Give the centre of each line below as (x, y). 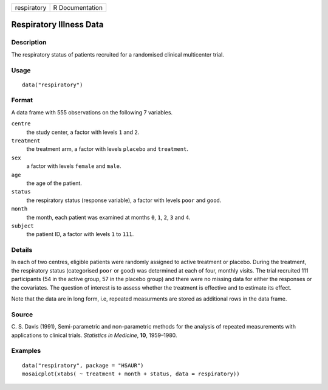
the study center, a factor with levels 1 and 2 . (83, 132)
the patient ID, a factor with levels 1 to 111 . (80, 234)
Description (29, 43)
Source (22, 315)
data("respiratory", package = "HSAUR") (83, 365)
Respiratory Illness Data (57, 25)
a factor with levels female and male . (74, 166)
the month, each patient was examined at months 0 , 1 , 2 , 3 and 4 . (108, 217)
